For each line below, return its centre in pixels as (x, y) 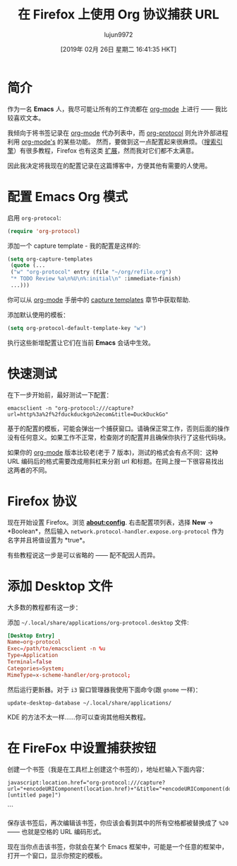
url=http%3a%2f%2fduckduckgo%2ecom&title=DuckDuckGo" (88, 414)
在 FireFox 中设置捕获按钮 (82, 748)
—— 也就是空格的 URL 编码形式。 (56, 831)
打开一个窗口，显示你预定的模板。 (57, 855)
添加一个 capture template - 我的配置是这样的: (74, 246)
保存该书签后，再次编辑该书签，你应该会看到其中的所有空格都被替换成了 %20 (118, 823)
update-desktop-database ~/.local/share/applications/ (90, 703)
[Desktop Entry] (31, 636)
